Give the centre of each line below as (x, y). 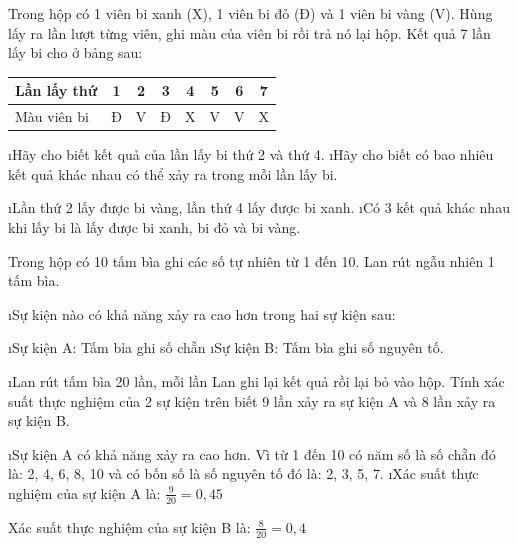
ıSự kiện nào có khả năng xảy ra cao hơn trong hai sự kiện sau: (202, 313)
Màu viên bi (52, 116)
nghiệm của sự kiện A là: (84, 492)
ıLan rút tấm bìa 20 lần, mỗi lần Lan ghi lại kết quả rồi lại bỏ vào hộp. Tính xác (256, 380)
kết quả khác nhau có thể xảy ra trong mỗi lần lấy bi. (173, 173)
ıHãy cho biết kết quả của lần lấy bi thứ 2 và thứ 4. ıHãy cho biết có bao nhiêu (251, 154)
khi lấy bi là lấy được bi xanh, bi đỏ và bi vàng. (154, 227)
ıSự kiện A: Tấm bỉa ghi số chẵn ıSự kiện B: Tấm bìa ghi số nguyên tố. (226, 347)
